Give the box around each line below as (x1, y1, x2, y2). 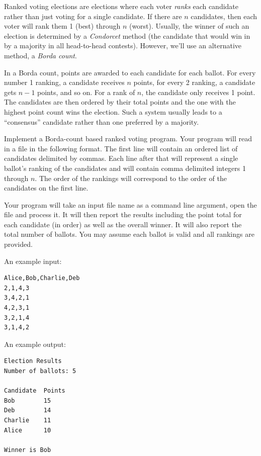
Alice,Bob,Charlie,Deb (4, 275, 80, 282)
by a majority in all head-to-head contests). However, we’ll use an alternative (4, 40, 242, 51)
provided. (4, 239, 33, 249)
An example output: (4, 338, 66, 349)
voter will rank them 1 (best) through (4, 21, 121, 31)
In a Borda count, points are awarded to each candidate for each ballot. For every (4, 67, 256, 77)
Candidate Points (4, 387, 65, 395)
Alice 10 (4, 426, 51, 434)
